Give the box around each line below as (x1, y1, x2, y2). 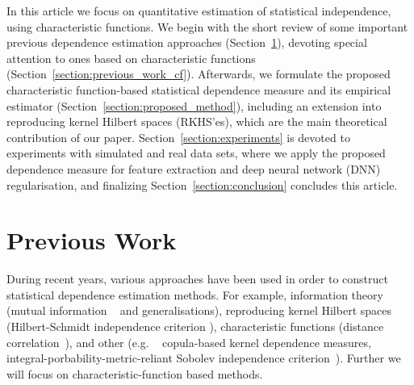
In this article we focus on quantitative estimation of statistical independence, (6, 2, 391, 19)
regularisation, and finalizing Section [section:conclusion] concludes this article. (6, 176, 398, 193)
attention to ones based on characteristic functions (6, 49, 256, 66)
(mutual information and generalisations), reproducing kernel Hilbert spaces (6, 302, 391, 319)
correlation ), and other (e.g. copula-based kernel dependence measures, (6, 333, 371, 350)
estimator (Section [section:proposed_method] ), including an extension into (6, 97, 382, 114)
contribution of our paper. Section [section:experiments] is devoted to (6, 128, 350, 145)
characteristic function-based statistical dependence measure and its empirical (6, 81, 391, 98)
